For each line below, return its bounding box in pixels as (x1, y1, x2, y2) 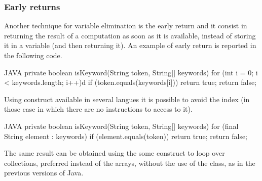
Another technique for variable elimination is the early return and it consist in (4, 20, 247, 31)
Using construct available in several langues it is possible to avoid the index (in (4, 94, 250, 104)
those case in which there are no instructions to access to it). (4, 104, 193, 114)
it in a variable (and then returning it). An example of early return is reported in (4, 40, 256, 51)
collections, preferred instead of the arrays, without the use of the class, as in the (4, 157, 255, 168)
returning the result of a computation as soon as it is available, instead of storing (4, 30, 256, 40)
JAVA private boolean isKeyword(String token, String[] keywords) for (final (4, 120, 239, 131)
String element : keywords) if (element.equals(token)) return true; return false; (4, 130, 248, 141)
